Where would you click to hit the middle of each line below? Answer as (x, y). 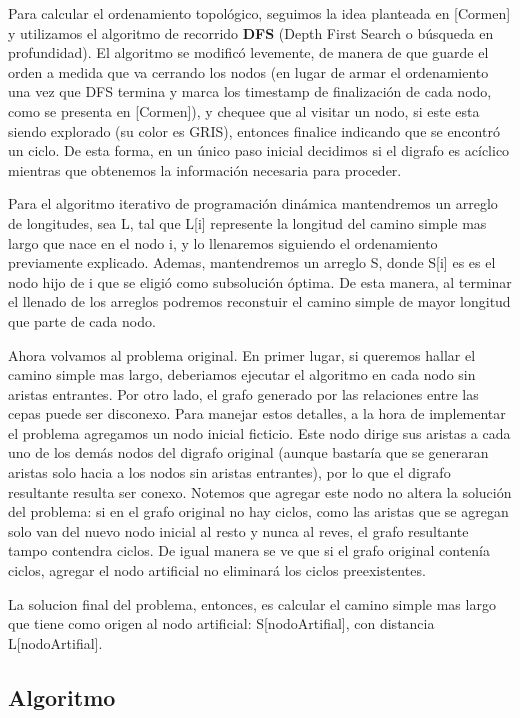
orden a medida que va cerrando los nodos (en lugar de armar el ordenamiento (248, 71)
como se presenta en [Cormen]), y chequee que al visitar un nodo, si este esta (244, 110)
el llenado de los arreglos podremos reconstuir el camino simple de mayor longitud (259, 301)
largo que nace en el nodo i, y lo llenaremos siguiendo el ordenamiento (223, 242)
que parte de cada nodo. (82, 320)
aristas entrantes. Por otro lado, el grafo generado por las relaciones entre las (243, 393)
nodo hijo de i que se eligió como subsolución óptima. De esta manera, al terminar (260, 281)
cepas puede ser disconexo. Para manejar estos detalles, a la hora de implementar (257, 413)
